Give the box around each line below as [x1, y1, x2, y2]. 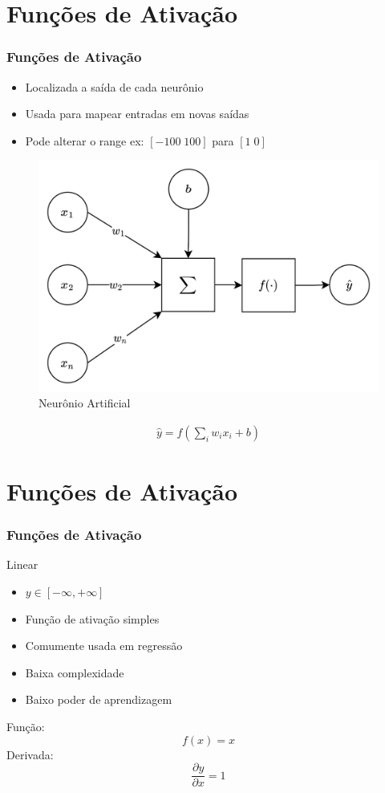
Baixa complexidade [25, 664, 124, 681]
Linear [6, 556, 38, 573]
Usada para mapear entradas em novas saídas [25, 105, 249, 122]
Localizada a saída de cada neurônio [25, 78, 204, 95]
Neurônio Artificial [38, 394, 131, 411]
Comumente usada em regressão [25, 637, 183, 654]
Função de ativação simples [25, 610, 160, 627]
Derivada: [6, 746, 54, 762]
